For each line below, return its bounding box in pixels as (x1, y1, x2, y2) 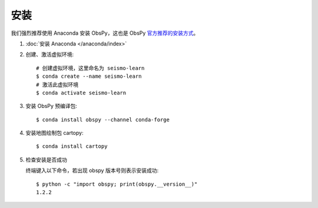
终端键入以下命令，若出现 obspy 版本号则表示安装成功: (25, 167, 159, 174)
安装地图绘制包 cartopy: (25, 130, 84, 137)
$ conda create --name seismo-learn (36, 73, 142, 80)
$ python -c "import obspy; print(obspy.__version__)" (36, 180, 198, 187)
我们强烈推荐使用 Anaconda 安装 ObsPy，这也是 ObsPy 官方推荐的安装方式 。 (11, 29, 199, 37)
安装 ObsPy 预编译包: (25, 103, 78, 110)
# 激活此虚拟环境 (36, 81, 79, 88)
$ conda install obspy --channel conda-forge (36, 116, 170, 123)
